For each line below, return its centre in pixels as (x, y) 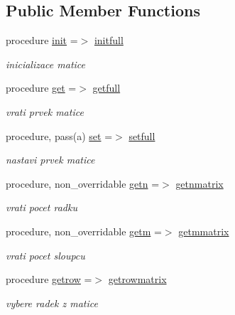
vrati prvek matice (45, 111)
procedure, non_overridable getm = (84, 231)
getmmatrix (204, 231)
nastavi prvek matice (50, 160)
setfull (142, 135)
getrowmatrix (137, 279)
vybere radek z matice (52, 303)
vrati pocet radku (42, 207)
